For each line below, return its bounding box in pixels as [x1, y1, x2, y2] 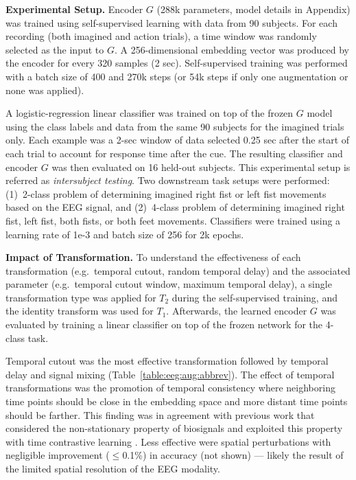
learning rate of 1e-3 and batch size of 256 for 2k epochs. [5, 227, 244, 241]
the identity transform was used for [5, 304, 154, 318]
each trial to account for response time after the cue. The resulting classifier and [5, 146, 343, 160]
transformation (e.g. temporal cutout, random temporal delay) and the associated [5, 263, 351, 277]
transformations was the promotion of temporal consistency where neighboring [5, 380, 335, 395]
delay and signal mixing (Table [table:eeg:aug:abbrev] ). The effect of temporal [5, 367, 335, 381]
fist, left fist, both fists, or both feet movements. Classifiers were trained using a [5, 213, 341, 227]
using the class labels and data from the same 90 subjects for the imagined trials [5, 119, 344, 133]
